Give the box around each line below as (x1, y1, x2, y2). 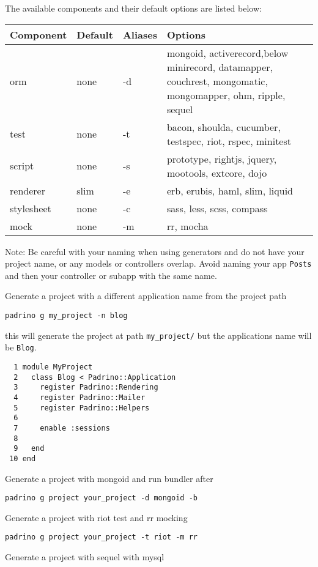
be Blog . (5, 341, 37, 354)
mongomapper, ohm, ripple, (166, 87, 286, 102)
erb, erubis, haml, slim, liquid (166, 183, 293, 198)
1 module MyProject (13, 363, 93, 371)
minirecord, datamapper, (166, 59, 273, 74)
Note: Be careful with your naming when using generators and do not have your (5, 245, 305, 258)
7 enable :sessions (13, 423, 110, 432)
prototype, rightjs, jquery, (166, 151, 277, 166)
